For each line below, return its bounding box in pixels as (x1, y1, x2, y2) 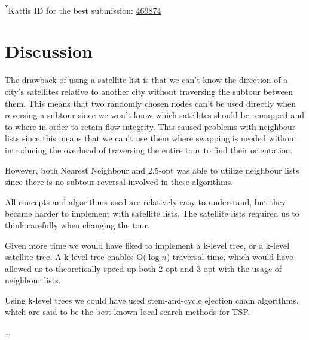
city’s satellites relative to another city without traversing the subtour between (5, 85, 293, 97)
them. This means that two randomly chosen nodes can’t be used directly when (5, 97, 296, 109)
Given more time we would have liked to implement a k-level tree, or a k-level (5, 239, 290, 251)
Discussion (5, 39, 93, 63)
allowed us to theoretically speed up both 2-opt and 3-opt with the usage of (5, 262, 282, 274)
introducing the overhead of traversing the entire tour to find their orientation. (5, 143, 293, 156)
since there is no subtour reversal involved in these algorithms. (5, 175, 234, 188)
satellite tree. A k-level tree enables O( (5, 251, 146, 263)
